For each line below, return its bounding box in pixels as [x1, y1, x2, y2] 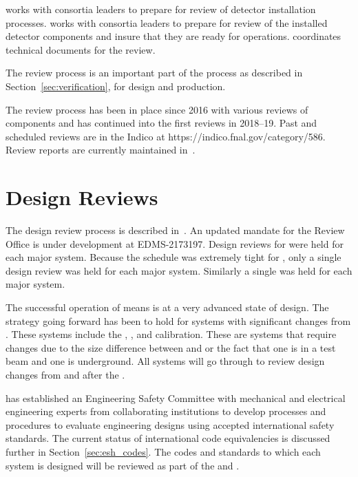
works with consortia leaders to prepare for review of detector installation [6, 2, 316, 16]
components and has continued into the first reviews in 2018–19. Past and [6, 116, 317, 130]
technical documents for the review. [6, 42, 156, 56]
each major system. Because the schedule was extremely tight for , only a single [6, 250, 341, 264]
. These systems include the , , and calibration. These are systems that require [6, 327, 337, 341]
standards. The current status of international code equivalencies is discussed [6, 431, 330, 445]
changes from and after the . [6, 368, 125, 381]
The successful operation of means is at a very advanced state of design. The [6, 300, 329, 315]
